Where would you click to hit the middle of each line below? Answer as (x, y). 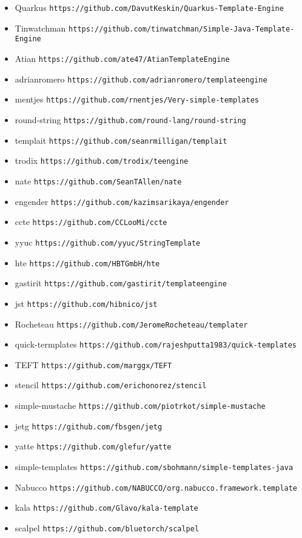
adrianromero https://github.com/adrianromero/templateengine (141, 79)
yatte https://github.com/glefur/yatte (93, 446)
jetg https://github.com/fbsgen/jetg (89, 425)
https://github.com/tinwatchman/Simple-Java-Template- (182, 29)
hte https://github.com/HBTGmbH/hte (87, 262)
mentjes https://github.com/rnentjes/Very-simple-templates (137, 99)
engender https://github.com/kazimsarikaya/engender (122, 201)
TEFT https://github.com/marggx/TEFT (93, 364)
